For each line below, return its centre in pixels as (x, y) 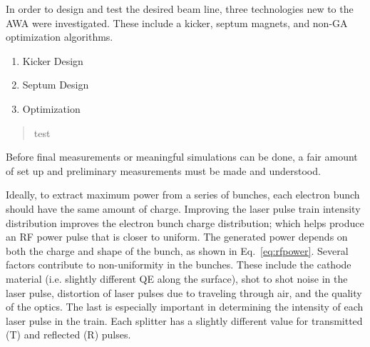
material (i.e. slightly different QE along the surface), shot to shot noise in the (177, 278)
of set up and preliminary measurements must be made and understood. (163, 170)
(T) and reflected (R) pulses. (68, 335)
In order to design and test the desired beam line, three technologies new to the (180, 9)
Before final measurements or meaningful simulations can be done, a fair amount (182, 157)
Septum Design (56, 85)
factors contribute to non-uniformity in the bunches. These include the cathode (179, 265)
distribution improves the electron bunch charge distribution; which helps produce (185, 222)
